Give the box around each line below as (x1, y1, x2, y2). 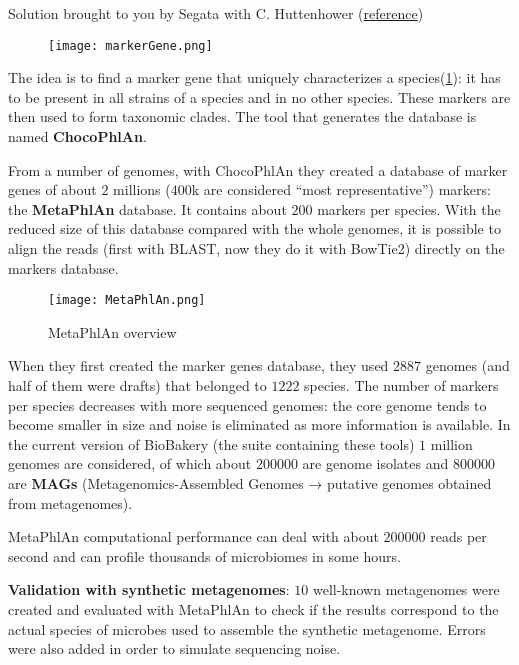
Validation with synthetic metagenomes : (8, 579, 290, 600)
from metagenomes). (8, 492, 133, 513)
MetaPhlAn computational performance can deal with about (8, 526, 379, 547)
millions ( (113, 179, 171, 200)
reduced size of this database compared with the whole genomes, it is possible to (8, 218, 501, 239)
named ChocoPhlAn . (8, 126, 147, 147)
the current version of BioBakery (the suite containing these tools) (8, 433, 415, 454)
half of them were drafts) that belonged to (8, 375, 267, 396)
